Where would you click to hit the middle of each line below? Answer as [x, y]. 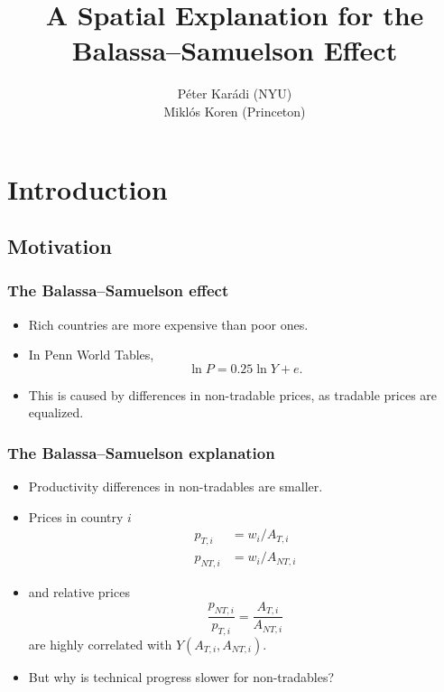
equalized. [56, 412]
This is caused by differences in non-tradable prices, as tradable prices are [233, 394]
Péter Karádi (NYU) [235, 94]
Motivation [60, 246]
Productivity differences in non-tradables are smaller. [176, 486]
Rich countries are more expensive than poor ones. [168, 324]
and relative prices [79, 592]
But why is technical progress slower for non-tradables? [181, 677]
